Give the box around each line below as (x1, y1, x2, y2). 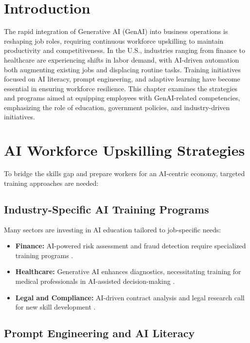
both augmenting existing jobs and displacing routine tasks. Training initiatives (4, 64, 241, 74)
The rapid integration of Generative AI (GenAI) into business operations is (4, 26, 228, 36)
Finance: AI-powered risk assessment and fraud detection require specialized (15, 241, 246, 251)
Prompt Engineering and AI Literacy (4, 326, 195, 341)
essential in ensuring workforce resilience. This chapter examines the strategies (4, 83, 237, 93)
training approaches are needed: (4, 178, 99, 188)
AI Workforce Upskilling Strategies (4, 140, 245, 160)
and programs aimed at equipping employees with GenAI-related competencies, (4, 93, 240, 103)
